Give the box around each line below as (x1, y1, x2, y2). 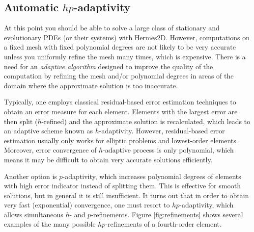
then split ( (4, 116, 38, 126)
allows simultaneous (4, 209, 63, 219)
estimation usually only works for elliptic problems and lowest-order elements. (4, 135, 238, 145)
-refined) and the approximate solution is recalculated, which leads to (41, 116, 251, 126)
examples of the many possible (4, 219, 96, 229)
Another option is (4, 171, 57, 181)
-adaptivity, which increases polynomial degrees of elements (62, 171, 241, 181)
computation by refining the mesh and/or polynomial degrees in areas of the (4, 71, 234, 81)
